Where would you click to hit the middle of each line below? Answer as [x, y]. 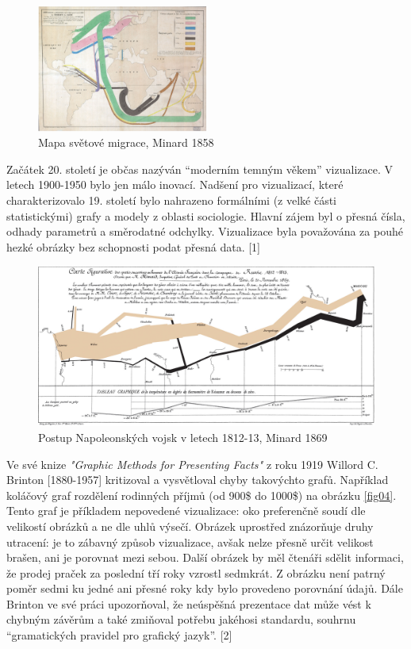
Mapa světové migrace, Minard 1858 [126, 142]
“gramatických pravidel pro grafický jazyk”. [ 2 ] [119, 635]
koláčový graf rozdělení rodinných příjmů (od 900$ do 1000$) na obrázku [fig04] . [202, 495]
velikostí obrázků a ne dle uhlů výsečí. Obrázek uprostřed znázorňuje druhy [190, 526]
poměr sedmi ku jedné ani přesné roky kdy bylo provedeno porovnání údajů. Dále [205, 588]
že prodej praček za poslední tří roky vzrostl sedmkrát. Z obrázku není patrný [196, 572]
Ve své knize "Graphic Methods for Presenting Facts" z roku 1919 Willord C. [192, 464]
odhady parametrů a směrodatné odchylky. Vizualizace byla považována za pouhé [205, 231]
